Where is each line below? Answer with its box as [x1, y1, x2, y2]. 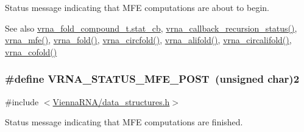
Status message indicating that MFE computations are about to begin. [5, 1, 269, 13]
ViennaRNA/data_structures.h [52, 95, 170, 108]
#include [5, 95, 39, 108]
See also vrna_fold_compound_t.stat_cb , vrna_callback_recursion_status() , [5, 21, 297, 34]
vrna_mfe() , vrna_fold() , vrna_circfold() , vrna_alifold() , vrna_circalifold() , [5, 33, 292, 46]
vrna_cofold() [5, 45, 57, 58]
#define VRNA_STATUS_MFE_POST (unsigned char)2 [5, 71, 300, 86]
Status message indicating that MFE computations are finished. [5, 116, 243, 128]
